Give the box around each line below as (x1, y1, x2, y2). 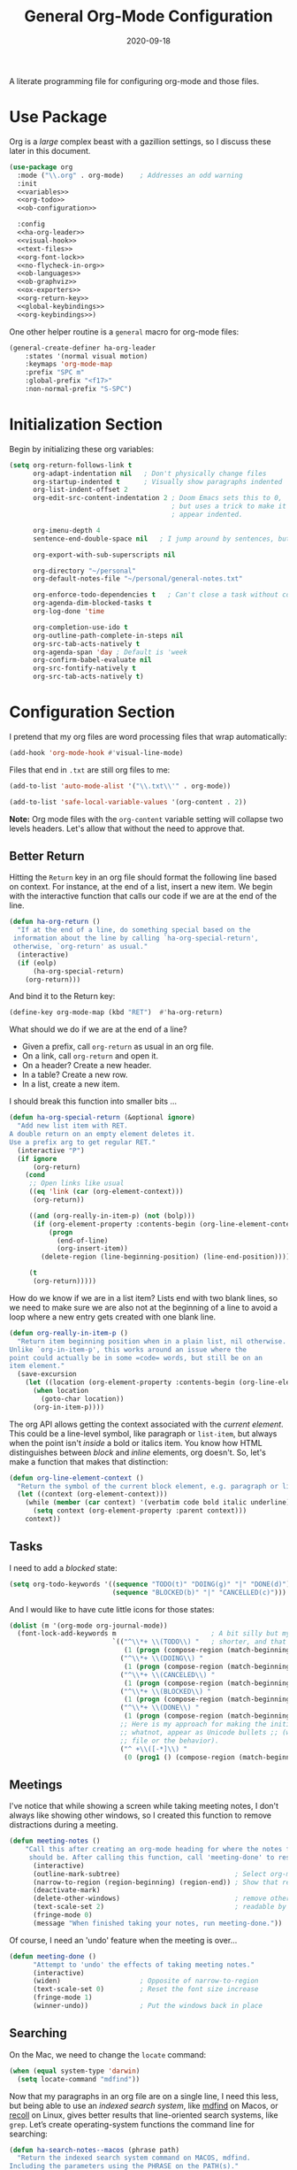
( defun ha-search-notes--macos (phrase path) (9, 2145, 179, 2154)
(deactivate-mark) (32, 1886, 101, 1895)
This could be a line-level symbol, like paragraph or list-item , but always (9, 1427, 278, 1439)
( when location (32, 1387, 89, 1396)
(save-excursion (17, 1370, 77, 1379)
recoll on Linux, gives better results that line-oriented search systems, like (9, 2109, 278, 2120)
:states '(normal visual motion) (25, 351, 148, 360)
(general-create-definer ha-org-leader (9, 343, 156, 352)
